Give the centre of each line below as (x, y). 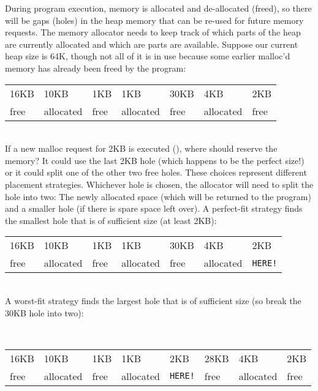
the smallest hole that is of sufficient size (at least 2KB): (111, 220)
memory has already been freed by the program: (96, 68)
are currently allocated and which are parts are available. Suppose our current (152, 44)
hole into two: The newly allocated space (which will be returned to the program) (158, 196)
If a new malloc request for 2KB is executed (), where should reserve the (141, 148)
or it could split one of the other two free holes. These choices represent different (156, 172)
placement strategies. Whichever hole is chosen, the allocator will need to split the (159, 184)
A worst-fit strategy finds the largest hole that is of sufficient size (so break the (153, 300)
